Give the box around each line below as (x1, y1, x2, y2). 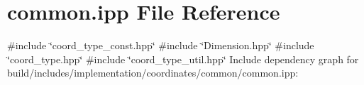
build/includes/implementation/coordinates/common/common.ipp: (7, 65, 299, 80)
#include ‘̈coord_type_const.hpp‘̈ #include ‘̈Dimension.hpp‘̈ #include (7, 38, 314, 53)
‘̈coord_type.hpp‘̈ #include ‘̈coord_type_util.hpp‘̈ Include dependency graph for (7, 51, 359, 66)
